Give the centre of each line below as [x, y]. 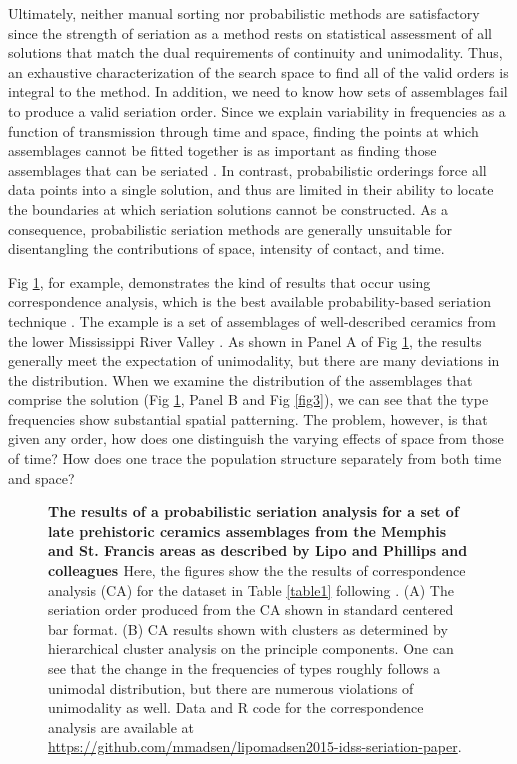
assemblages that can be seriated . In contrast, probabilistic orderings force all [247, 169]
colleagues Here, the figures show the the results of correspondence [257, 570]
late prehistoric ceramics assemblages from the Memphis [247, 530]
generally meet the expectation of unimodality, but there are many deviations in [254, 360]
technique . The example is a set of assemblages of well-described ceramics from [252, 320]
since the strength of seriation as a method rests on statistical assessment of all [250, 32]
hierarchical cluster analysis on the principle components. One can [251, 648]
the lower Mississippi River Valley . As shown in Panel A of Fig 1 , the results [245, 340]
